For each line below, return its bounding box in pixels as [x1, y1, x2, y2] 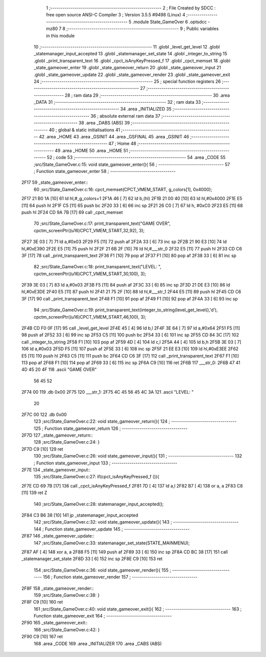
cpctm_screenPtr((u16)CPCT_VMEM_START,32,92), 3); [33, 227, 145, 233]
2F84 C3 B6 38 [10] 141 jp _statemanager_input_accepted [21, 512, 138, 518]
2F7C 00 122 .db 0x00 [21, 411, 67, 417]
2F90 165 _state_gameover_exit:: [21, 620, 88, 626]
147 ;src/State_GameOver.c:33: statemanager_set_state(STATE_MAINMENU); [33, 540, 190, 546]
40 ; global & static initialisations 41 [49, 126, 120, 133]
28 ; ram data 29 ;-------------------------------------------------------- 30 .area [65, 92, 230, 98]
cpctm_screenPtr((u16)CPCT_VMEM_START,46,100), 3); [33, 314, 146, 320]
